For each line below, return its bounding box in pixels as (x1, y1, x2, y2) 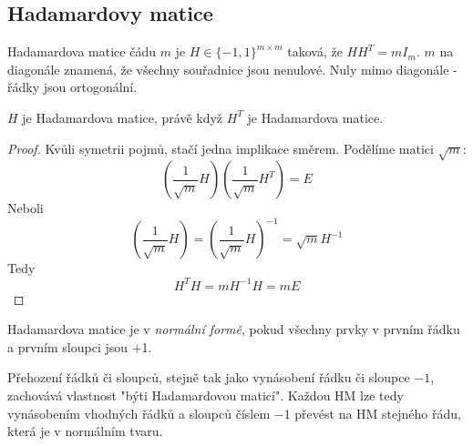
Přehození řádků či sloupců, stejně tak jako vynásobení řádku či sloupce (7, 368, 410, 387)
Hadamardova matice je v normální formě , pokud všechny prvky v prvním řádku (7, 319, 460, 339)
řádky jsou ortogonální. (7, 77, 138, 96)
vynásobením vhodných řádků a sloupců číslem (7, 403, 271, 422)
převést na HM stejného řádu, (294, 403, 461, 422)
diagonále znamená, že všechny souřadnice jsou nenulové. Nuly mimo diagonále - (7, 59, 458, 78)
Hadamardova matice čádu (7, 42, 156, 61)
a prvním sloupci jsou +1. (7, 337, 152, 356)
